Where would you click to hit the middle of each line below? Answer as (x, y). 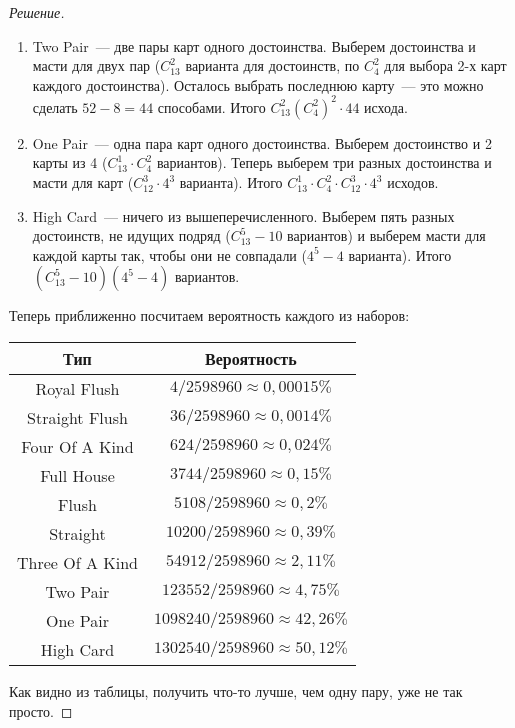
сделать (55, 106)
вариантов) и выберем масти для (386, 235)
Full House (77, 476)
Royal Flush (77, 389)
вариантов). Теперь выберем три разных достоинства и (324, 162)
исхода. (386, 106)
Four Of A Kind (77, 447)
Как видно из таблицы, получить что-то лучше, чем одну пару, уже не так (236, 691)
